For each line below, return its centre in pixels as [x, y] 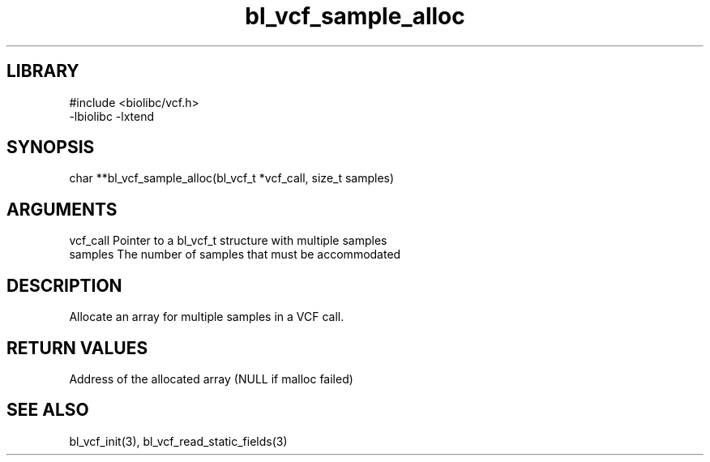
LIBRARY [43, 71]
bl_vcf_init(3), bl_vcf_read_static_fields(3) [178, 441]
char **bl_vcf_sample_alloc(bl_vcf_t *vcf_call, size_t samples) [232, 178]
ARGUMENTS [62, 209]
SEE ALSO [48, 410]
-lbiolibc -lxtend [112, 116]
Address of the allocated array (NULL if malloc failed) [211, 379]
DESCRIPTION [64, 285]
